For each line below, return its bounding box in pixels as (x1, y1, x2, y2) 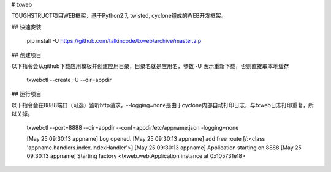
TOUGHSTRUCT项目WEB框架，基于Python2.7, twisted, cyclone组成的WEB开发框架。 (11, 12, 227, 20)
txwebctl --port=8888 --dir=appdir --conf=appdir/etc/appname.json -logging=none (26, 124, 239, 131)
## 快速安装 (11, 23, 42, 31)
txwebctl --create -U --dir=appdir (26, 77, 112, 84)
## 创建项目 (11, 51, 42, 58)
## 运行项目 (11, 90, 42, 97)
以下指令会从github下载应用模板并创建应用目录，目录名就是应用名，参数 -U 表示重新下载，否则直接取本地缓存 (11, 62, 289, 70)
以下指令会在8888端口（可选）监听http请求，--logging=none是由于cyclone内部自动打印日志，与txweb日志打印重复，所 (11, 102, 314, 109)
